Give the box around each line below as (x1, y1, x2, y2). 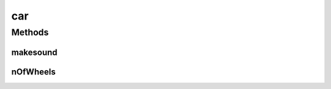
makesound (11, 47, 58, 57)
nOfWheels (11, 66, 56, 77)
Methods (11, 27, 49, 38)
